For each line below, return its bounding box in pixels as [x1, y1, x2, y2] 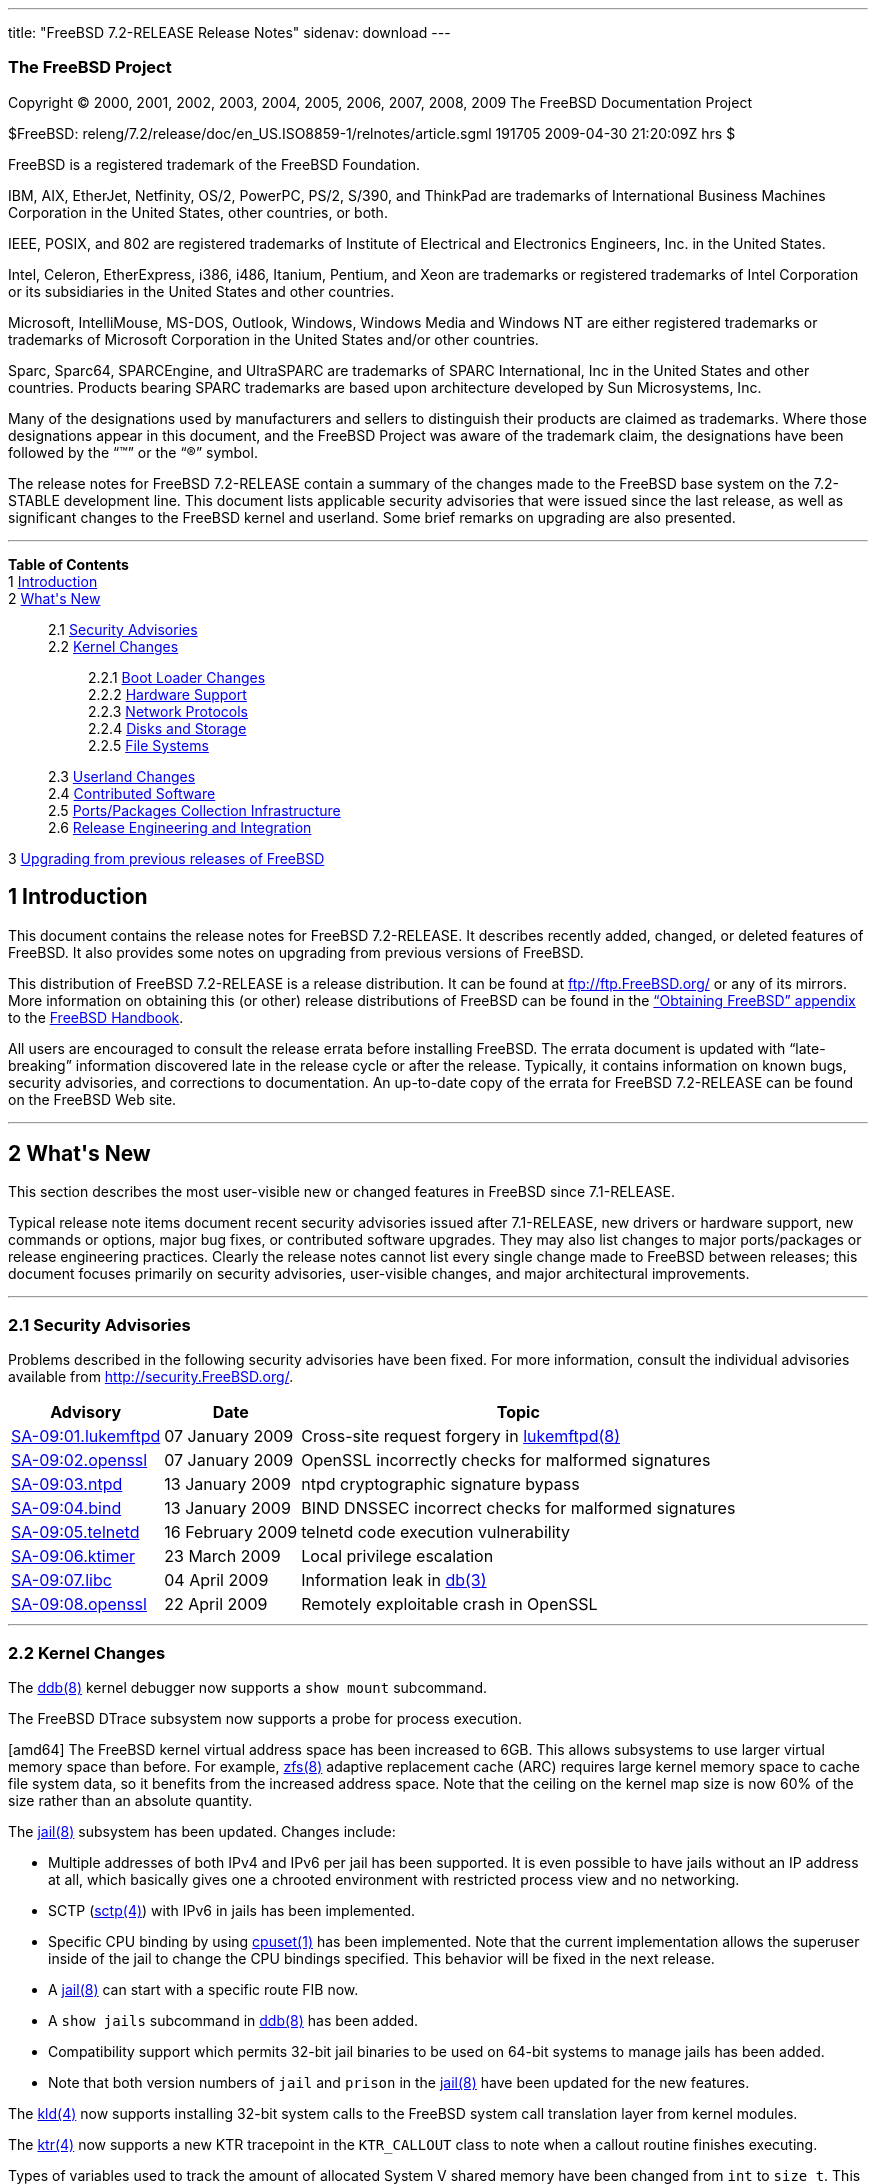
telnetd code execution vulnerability [301, 1522, 571, 1543]
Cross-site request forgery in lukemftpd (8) [301, 1426, 621, 1447]
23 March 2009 [164, 1546, 281, 1567]
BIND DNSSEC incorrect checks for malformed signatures [301, 1498, 736, 1519]
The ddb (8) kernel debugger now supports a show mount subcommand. [8, 1678, 488, 1696]
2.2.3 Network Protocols [88, 702, 248, 720]
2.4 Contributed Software [48, 784, 216, 802]
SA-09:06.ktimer [11, 1546, 136, 1567]
